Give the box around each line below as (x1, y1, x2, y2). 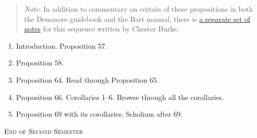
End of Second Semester (4, 125, 83, 136)
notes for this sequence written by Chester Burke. (24, 23, 179, 34)
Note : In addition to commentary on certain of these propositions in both (24, 4, 253, 14)
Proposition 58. (16, 57, 64, 68)
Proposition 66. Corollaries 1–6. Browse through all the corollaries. (16, 91, 224, 102)
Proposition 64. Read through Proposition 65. (16, 74, 159, 85)
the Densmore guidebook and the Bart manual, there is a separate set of (24, 13, 250, 24)
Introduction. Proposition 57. (16, 40, 107, 51)
